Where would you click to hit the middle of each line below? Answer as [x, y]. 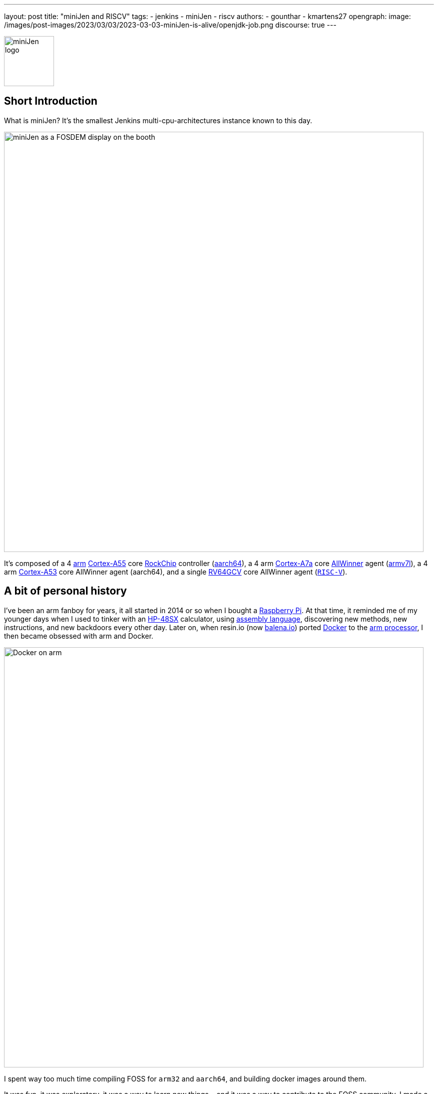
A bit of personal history [65, 591]
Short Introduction [51, 101]
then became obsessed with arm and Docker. [79, 636]
